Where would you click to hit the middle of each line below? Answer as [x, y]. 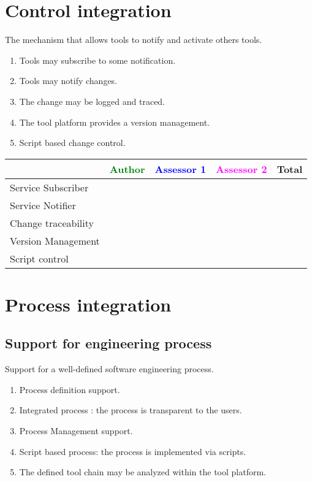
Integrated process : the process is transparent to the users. [131, 410]
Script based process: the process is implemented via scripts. [133, 451]
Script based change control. [72, 143]
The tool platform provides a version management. [115, 122]
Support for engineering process [108, 343]
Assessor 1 [181, 169]
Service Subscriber [49, 187]
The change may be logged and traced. [92, 101]
